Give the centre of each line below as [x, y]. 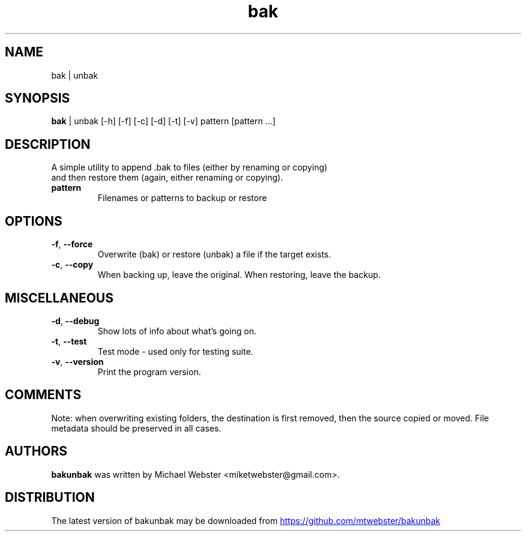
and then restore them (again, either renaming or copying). [167, 178]
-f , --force [72, 244]
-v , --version [77, 361]
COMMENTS [43, 395]
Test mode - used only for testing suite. [175, 351]
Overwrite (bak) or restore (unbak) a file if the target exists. [214, 254]
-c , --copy [72, 265]
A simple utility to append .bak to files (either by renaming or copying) [189, 167]
